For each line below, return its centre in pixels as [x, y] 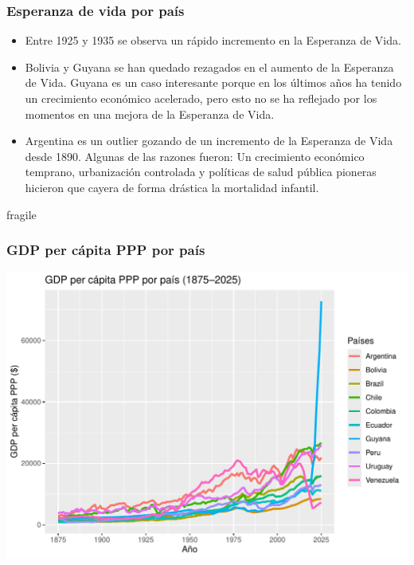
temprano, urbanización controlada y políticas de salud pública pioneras [201, 172]
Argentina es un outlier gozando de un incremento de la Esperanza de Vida [209, 141]
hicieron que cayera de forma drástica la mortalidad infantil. [172, 187]
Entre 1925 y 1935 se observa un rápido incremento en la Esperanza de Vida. [213, 40]
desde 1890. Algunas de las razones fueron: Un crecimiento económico [195, 156]
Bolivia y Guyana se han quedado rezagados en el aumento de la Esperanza [209, 67]
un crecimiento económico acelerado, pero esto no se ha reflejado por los [201, 98]
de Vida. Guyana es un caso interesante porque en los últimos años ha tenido [213, 82]
